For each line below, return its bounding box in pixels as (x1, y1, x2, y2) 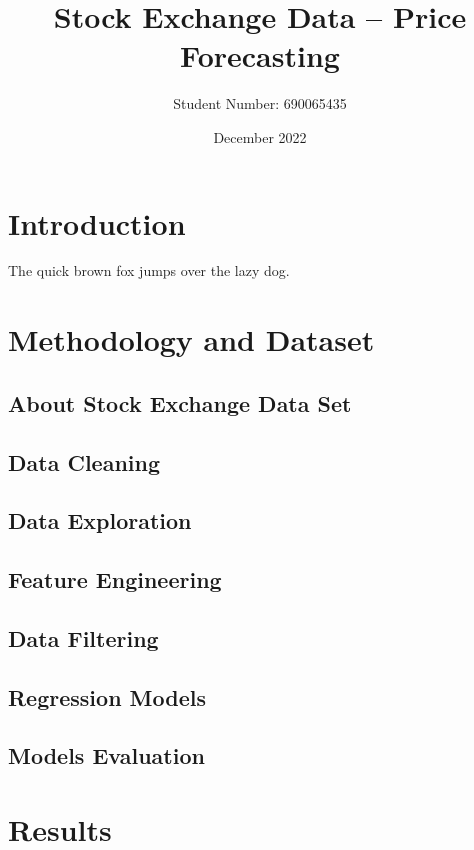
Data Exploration (8, 505, 192, 536)
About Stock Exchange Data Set (8, 387, 352, 418)
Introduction (8, 202, 186, 243)
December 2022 (213, 126, 307, 147)
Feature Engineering (8, 564, 222, 595)
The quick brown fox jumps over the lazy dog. (8, 260, 290, 281)
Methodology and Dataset (8, 319, 375, 360)
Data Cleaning (8, 446, 160, 477)
